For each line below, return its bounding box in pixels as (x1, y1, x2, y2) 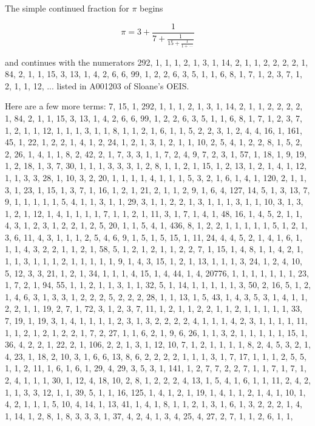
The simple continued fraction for (5, 2, 129, 14)
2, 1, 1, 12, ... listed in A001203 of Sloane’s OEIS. (5, 79, 189, 92)
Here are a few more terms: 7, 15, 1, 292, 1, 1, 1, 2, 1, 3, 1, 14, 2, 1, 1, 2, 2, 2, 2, (5, 100, 303, 112)
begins (140, 2, 163, 14)
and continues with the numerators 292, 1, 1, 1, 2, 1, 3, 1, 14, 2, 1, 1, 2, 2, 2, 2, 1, (5, 55, 308, 68)
